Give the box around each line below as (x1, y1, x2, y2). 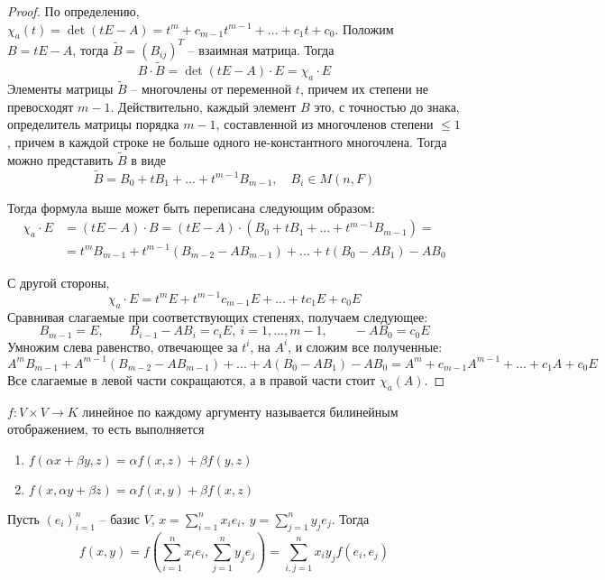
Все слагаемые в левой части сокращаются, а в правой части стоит (7, 370, 376, 389)
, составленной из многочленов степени (215, 115, 434, 133)
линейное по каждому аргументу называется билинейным (82, 401, 399, 420)
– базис (99, 509, 140, 528)
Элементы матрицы (7, 79, 114, 98)
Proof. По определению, (7, 2, 140, 20)
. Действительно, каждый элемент (110, 97, 297, 115)
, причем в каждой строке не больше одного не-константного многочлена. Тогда (7, 132, 447, 151)
